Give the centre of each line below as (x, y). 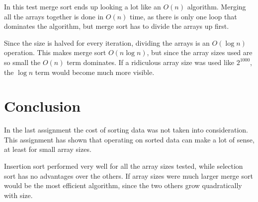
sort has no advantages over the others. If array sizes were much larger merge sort (129, 175)
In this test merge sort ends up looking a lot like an (83, 6)
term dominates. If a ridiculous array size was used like (151, 62)
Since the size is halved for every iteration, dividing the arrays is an (107, 42)
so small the (22, 62)
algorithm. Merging (216, 6)
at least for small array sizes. (48, 149)
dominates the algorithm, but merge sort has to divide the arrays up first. (117, 26)
